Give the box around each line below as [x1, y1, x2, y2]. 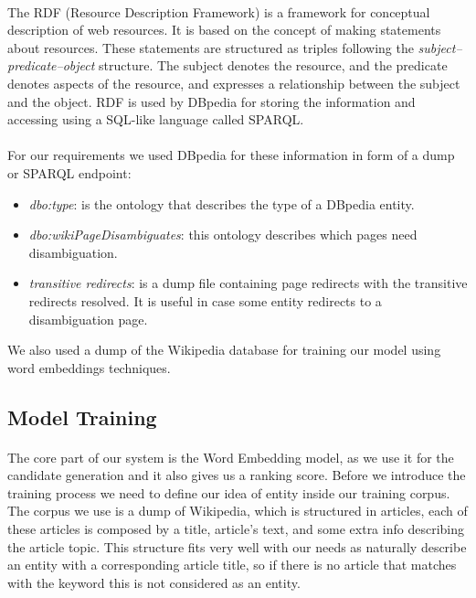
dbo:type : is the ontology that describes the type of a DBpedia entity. [28, 194, 415, 213]
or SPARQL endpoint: [7, 163, 132, 182]
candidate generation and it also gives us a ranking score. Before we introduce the [7, 465, 466, 485]
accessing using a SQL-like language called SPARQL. [7, 110, 304, 129]
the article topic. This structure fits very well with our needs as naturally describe [7, 537, 467, 556]
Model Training [7, 402, 157, 431]
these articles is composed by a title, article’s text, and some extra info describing [7, 519, 464, 539]
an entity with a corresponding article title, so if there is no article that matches [7, 555, 457, 574]
